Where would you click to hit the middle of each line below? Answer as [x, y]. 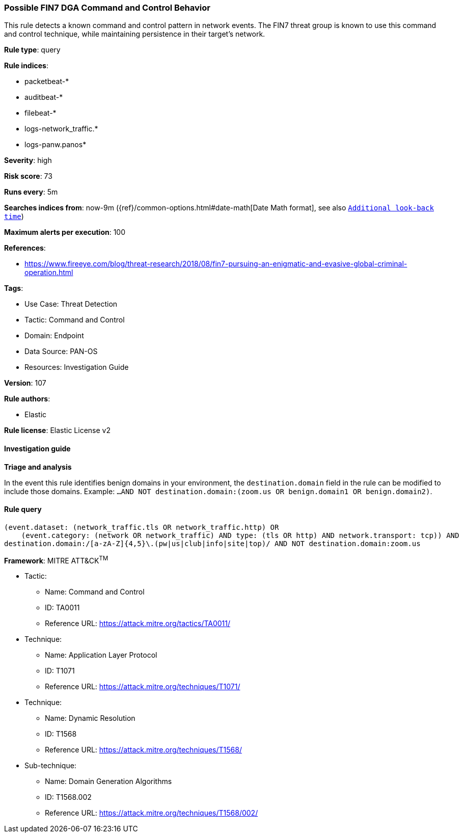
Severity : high [28, 160]
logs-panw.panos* [56, 145]
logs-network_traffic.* [61, 129]
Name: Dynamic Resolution [90, 718]
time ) [14, 217]
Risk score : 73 [28, 176]
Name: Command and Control [95, 592]
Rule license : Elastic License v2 [57, 430]
